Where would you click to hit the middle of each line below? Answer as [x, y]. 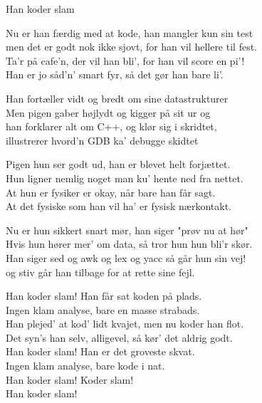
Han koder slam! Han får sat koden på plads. [104, 296]
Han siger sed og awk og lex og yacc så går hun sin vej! [126, 257]
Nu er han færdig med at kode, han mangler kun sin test [130, 32]
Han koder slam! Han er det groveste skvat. [100, 351]
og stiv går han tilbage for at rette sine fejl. [100, 272]
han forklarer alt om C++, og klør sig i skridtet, [111, 126]
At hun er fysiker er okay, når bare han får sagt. [111, 192]
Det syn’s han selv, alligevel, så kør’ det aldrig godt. [119, 337]
